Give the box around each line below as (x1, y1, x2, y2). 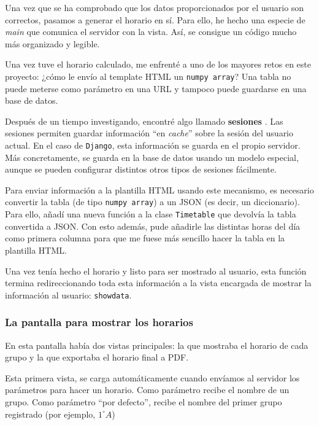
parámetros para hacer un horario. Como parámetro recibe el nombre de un (5, 383, 290, 396)
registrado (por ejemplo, (5, 407, 96, 420)
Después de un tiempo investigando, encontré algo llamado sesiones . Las (5, 114, 283, 127)
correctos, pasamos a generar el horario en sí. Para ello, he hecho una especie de (5, 13, 306, 26)
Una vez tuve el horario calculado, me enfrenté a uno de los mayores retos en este (5, 58, 311, 71)
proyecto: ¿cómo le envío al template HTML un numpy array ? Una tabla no (5, 69, 291, 82)
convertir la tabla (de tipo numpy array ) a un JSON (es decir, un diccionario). (5, 195, 300, 208)
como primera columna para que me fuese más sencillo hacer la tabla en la (5, 232, 285, 244)
